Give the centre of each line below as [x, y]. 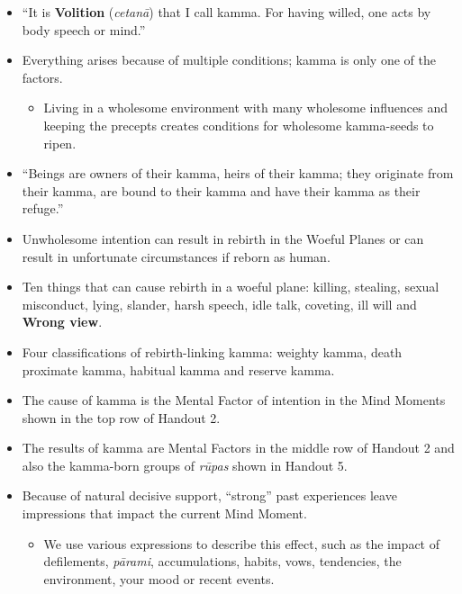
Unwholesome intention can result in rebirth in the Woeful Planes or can [223, 238]
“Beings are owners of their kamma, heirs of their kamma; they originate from [238, 173]
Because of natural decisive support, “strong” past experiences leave [209, 495]
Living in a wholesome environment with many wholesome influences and [246, 108]
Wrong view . [62, 322]
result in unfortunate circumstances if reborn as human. [176, 256]
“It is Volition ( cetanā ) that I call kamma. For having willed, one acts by [226, 12]
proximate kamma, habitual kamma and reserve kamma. [178, 369]
